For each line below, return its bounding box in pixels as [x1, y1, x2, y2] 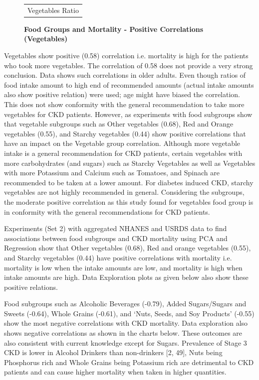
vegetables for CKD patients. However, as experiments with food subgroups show [4, 109, 253, 119]
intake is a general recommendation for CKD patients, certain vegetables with [4, 147, 243, 158]
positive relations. [4, 281, 58, 292]
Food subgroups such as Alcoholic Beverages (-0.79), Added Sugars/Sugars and [4, 298, 247, 309]
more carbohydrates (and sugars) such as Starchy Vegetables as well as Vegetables [4, 157, 256, 168]
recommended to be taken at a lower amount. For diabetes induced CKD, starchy [4, 177, 254, 187]
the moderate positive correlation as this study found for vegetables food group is [4, 196, 254, 207]
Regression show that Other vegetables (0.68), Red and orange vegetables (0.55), [4, 243, 251, 253]
